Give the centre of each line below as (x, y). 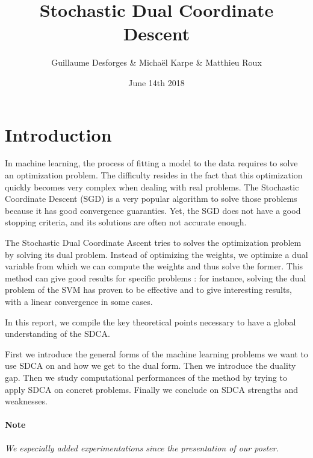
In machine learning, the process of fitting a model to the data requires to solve (151, 163)
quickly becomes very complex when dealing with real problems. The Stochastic (152, 187)
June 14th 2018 (156, 82)
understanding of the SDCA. (57, 334)
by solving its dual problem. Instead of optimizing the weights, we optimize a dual (156, 254)
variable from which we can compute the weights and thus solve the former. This (154, 266)
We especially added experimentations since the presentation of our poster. (142, 447)
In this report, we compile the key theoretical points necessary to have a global (150, 322)
